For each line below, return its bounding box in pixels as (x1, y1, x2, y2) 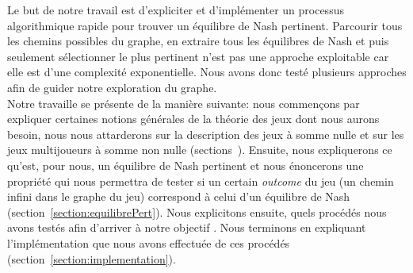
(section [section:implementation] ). (7, 250, 176, 267)
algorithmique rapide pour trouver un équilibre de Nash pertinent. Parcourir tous (7, 17, 403, 33)
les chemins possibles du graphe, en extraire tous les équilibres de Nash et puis (7, 33, 389, 49)
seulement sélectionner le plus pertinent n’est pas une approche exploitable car (7, 48, 389, 64)
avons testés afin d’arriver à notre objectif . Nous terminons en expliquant (7, 219, 366, 236)
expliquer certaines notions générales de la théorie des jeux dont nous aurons (7, 110, 380, 127)
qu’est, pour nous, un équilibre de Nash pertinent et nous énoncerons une (7, 156, 364, 173)
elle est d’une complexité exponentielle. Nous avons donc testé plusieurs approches (7, 63, 407, 80)
